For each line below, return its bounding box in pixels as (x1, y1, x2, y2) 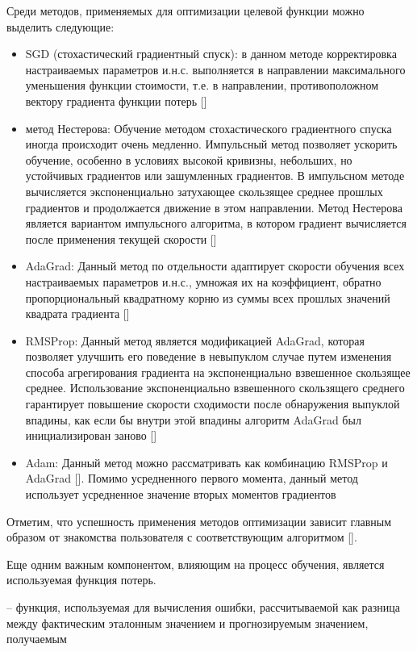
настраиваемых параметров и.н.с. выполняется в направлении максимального (25, 61, 406, 77)
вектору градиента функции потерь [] (25, 92, 207, 109)
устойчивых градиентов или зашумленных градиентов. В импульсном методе (25, 167, 405, 184)
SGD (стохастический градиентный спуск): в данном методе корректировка (25, 45, 397, 62)
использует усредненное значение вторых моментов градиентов (25, 486, 336, 503)
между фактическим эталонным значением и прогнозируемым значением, (6, 614, 369, 631)
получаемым (6, 630, 67, 647)
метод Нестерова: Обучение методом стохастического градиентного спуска (25, 119, 392, 136)
